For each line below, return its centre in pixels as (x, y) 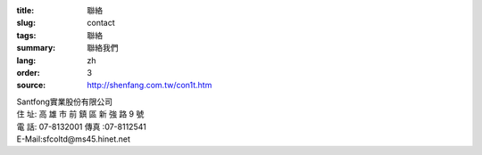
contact (101, 23)
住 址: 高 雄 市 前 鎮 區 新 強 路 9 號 (80, 114)
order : (28, 72)
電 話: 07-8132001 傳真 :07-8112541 (81, 126)
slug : (26, 23)
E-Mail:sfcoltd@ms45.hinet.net (74, 139)
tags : (26, 35)
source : (31, 86)
